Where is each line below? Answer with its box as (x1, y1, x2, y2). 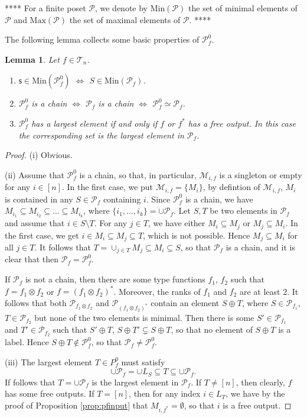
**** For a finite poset (5, 2, 86, 14)
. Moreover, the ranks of (113, 285, 201, 297)
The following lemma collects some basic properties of (5, 33, 200, 46)
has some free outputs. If (5, 387, 94, 400)
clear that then (5, 253, 59, 265)
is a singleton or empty (219, 168, 302, 181)
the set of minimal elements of (188, 2, 298, 14)
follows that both (5, 296, 67, 308)
